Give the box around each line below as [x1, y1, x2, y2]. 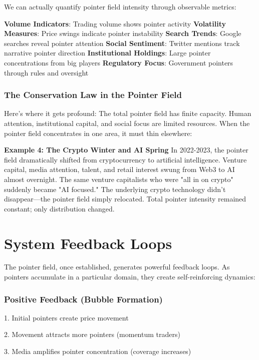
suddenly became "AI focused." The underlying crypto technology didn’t [4, 183, 226, 194]
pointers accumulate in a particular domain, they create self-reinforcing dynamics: [4, 271, 255, 282]
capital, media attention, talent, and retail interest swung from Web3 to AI [4, 164, 235, 174]
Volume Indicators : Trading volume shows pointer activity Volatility [4, 18, 226, 28]
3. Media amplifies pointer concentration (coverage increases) [4, 346, 191, 356]
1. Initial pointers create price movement [4, 312, 129, 322]
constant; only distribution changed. [4, 203, 115, 213]
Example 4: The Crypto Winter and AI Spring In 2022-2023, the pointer [4, 144, 248, 155]
